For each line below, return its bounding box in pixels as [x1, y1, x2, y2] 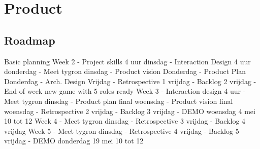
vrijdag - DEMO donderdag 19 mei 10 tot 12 [4, 135, 144, 146]
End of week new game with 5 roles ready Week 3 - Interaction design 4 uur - [4, 86, 246, 96]
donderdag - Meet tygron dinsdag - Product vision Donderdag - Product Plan [4, 66, 246, 77]
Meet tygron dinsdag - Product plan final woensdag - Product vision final [4, 95, 233, 106]
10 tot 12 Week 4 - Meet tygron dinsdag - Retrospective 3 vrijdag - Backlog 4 [4, 116, 246, 126]
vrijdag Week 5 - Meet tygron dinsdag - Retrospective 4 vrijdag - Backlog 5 [4, 125, 239, 136]
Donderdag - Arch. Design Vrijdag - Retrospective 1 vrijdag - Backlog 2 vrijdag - [4, 76, 256, 86]
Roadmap [4, 32, 55, 48]
